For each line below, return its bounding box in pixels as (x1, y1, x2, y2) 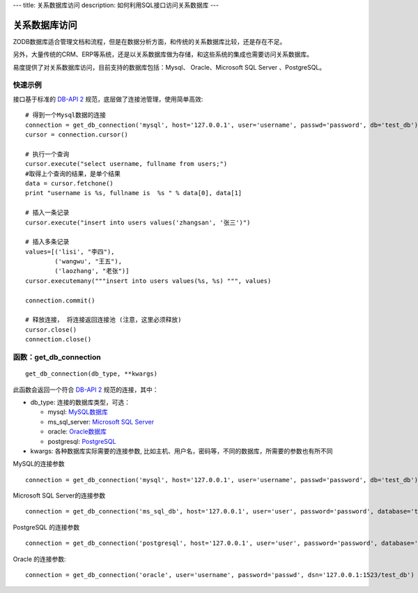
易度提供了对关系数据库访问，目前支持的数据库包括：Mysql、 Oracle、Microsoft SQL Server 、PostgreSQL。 (13, 63, 326, 71)
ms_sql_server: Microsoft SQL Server (47, 417, 155, 426)
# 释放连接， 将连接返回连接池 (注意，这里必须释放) (25, 316, 182, 324)
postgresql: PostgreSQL (47, 437, 116, 445)
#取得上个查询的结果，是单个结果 (25, 169, 121, 178)
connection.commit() (25, 296, 95, 305)
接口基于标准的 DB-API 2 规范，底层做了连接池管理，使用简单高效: (13, 95, 203, 103)
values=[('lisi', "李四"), (25, 247, 115, 256)
